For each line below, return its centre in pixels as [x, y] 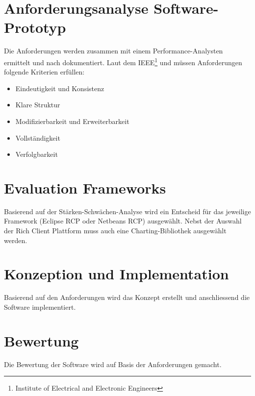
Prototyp [35, 27]
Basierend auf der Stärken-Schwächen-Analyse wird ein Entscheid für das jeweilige [127, 211]
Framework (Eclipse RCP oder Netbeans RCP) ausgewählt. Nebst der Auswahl [123, 221]
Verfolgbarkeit [37, 154]
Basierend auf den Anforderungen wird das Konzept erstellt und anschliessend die [127, 297]
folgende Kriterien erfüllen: [44, 72]
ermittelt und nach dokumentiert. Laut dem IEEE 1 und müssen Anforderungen [123, 61]
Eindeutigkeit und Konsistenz [60, 88]
